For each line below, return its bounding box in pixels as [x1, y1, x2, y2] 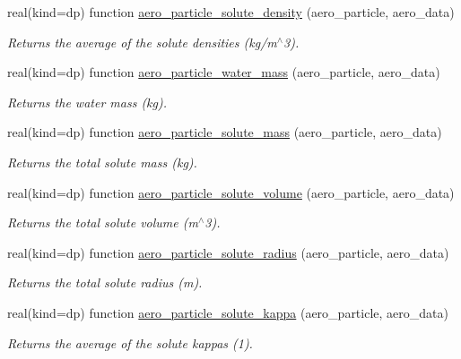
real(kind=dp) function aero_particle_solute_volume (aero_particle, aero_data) [7, 183, 455, 201]
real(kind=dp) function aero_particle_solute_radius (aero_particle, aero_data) [7, 243, 449, 261]
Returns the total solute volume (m [7, 213, 198, 232]
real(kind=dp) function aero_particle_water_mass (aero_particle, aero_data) [7, 63, 440, 81]
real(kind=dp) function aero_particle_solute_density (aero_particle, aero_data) [7, 3, 455, 21]
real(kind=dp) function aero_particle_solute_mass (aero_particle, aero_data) [7, 123, 442, 141]
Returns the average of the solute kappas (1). [7, 333, 253, 352]
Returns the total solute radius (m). [7, 273, 203, 292]
